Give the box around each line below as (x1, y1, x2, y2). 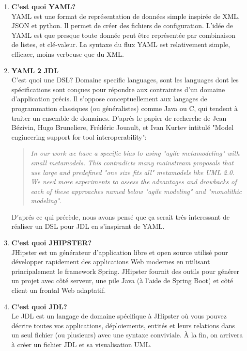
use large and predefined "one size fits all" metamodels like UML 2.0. (31, 167, 235, 177)
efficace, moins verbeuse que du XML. (11, 48, 124, 59)
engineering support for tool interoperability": (11, 131, 147, 142)
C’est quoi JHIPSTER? (11, 238, 92, 248)
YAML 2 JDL (11, 65, 59, 75)
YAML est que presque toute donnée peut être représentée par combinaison (11, 30, 236, 40)
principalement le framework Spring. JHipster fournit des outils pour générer (11, 266, 240, 276)
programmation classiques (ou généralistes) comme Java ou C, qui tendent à (11, 103, 238, 113)
